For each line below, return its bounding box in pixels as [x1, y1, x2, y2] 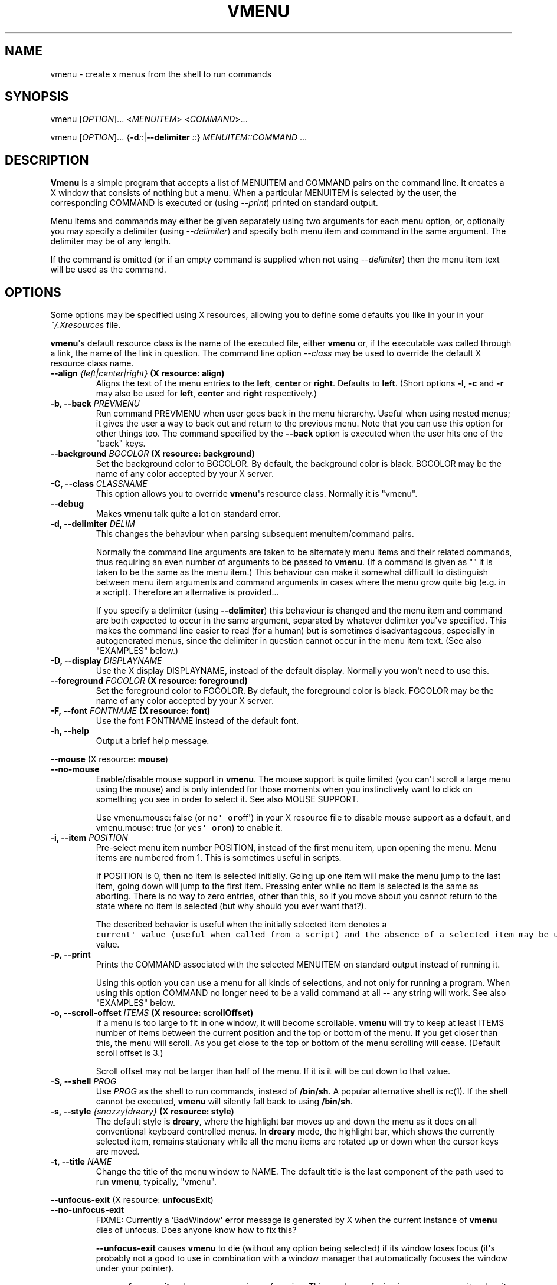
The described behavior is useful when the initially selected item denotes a [96, 919, 387, 930]
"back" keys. [96, 438, 146, 449]
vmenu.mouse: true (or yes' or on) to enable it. [96, 822, 283, 833]
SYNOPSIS [5, 89, 69, 104]
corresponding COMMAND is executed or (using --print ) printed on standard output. [50, 198, 378, 208]
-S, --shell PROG [50, 1076, 117, 1087]
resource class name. [50, 358, 134, 369]
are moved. [96, 1146, 140, 1157]
